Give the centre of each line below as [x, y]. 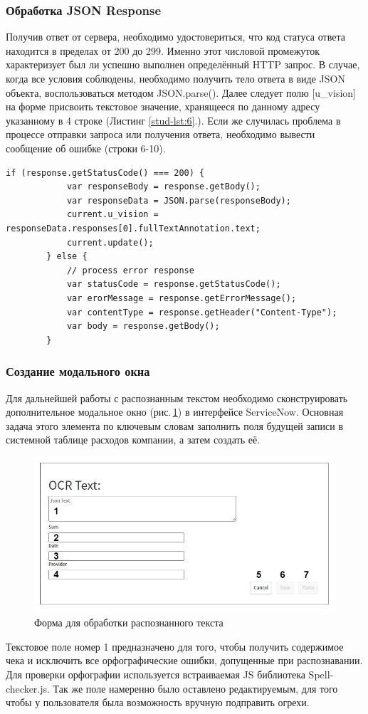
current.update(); [110, 242]
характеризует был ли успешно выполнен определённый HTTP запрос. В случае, [183, 64]
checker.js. [28, 688]
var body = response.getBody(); [143, 326]
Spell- [321, 674]
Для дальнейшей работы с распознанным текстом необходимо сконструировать [177, 398]
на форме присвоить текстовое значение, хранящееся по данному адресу [163, 106]
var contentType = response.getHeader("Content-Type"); [202, 312]
